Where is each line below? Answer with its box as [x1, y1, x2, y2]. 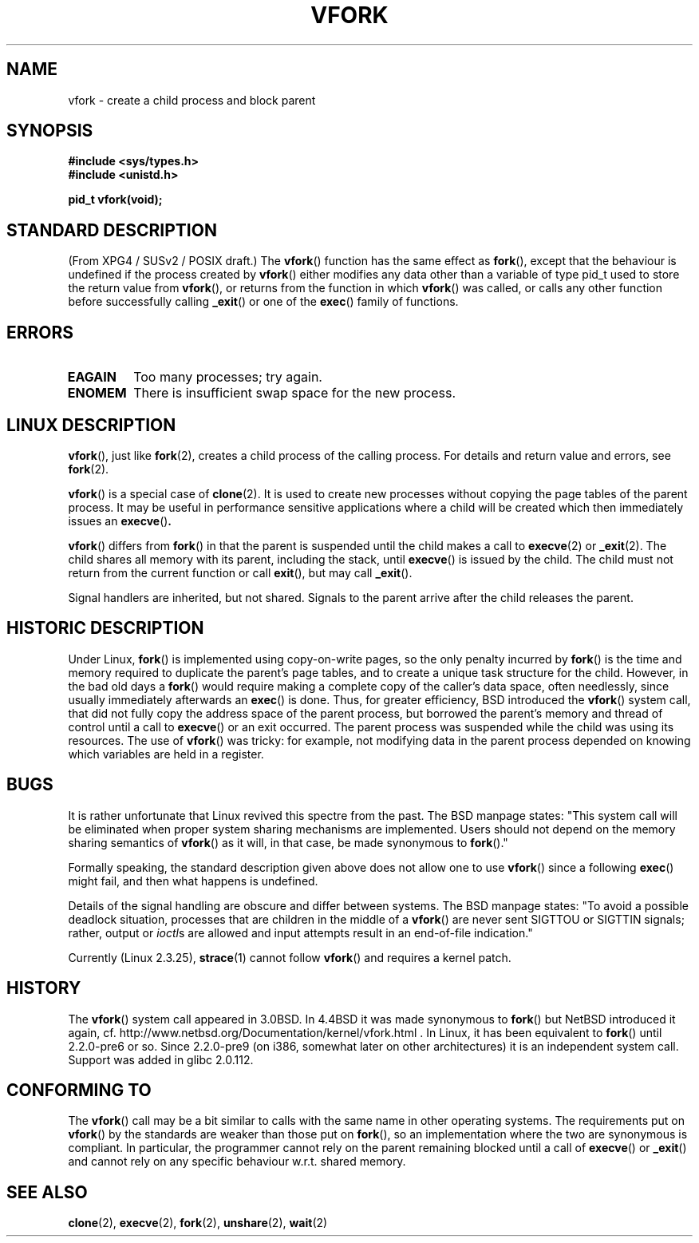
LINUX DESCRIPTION [6, 414, 176, 435]
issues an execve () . [68, 513, 172, 528]
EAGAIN [67, 369, 116, 386]
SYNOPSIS [6, 121, 93, 141]
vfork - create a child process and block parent [68, 93, 316, 107]
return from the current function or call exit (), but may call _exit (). [68, 565, 413, 580]
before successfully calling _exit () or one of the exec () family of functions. [68, 295, 459, 309]
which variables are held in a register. [68, 746, 264, 761]
